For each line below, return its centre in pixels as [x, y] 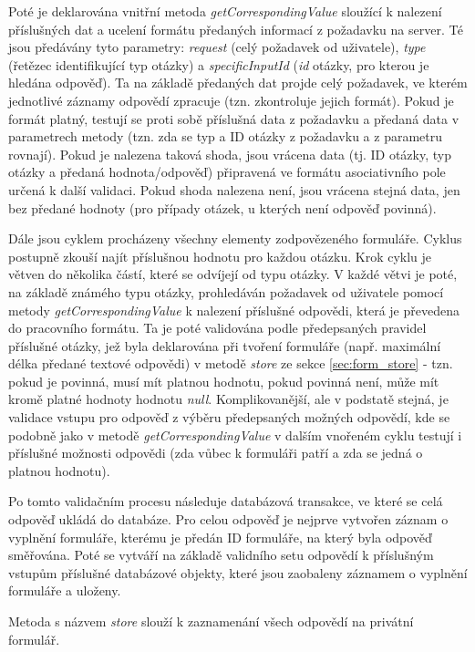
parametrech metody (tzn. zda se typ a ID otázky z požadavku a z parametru [225, 136]
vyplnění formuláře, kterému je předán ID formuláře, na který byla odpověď [220, 537]
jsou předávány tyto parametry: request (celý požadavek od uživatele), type [217, 47]
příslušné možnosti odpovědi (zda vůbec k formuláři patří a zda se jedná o [216, 453]
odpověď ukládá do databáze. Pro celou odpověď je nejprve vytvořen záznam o [228, 519]
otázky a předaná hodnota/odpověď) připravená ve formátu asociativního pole [227, 172]
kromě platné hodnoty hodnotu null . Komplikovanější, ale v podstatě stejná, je [228, 399]
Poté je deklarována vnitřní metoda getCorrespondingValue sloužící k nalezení [225, 11]
